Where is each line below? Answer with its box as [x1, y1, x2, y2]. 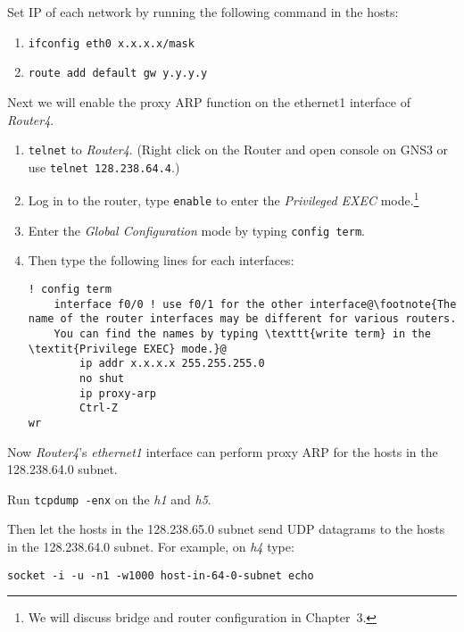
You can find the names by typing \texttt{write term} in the [54, 327, 431, 340]
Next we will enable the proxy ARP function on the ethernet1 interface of [7, 92, 411, 111]
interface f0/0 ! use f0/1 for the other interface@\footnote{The [54, 297, 457, 311]
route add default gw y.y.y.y [28, 67, 208, 80]
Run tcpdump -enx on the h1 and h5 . [7, 489, 211, 508]
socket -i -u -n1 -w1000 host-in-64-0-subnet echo [7, 569, 314, 582]
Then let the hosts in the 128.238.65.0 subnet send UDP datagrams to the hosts [7, 520, 445, 538]
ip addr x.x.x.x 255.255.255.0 [79, 357, 265, 370]
